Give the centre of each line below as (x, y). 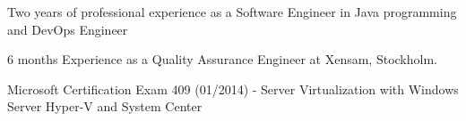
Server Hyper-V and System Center (105, 106)
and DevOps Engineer (68, 29)
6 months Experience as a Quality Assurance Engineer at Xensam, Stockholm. (222, 59)
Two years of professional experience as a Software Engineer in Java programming (232, 12)
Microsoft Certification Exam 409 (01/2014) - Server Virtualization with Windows (233, 89)
